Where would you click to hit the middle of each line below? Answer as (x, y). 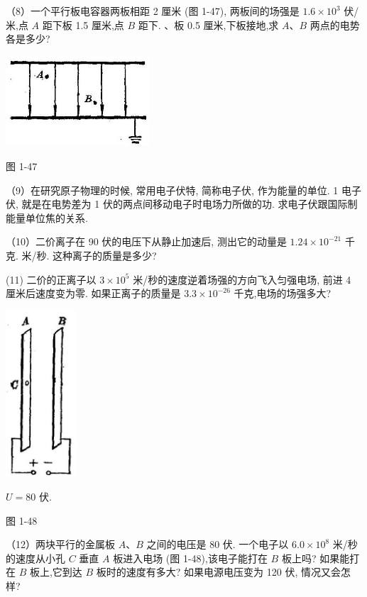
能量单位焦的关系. (47, 217)
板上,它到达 (56, 572)
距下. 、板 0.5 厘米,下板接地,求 (208, 24)
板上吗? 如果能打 (321, 558)
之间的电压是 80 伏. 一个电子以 (218, 544)
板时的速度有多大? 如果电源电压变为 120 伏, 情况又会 (218, 572)
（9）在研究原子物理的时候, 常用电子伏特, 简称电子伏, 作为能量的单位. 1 (172, 190)
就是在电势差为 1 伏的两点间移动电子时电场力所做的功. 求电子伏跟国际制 (190, 204)
